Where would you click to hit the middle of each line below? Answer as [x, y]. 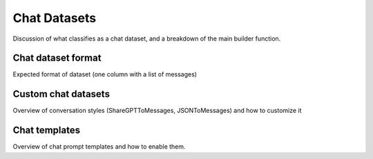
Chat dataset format [57, 58]
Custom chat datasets [61, 94]
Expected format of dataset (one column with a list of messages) [105, 74]
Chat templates [47, 130]
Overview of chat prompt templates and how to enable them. [99, 147]
